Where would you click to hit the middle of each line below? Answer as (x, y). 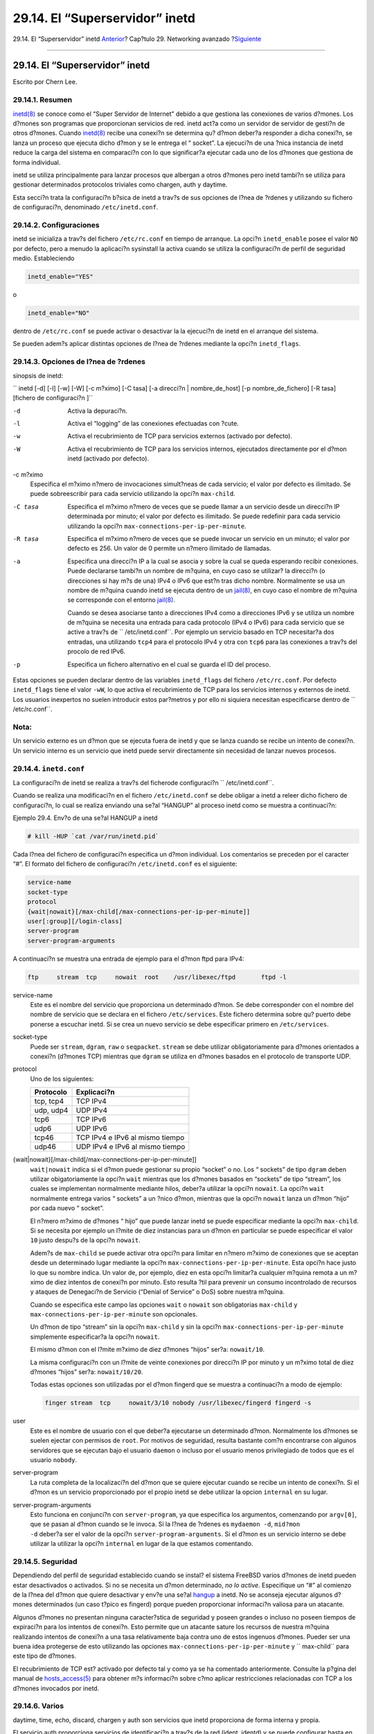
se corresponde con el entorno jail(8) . (122, 600)
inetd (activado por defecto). (108, 458)
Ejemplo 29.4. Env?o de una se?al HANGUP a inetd (85, 818)
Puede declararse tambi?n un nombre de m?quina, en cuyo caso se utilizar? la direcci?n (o (196, 571)
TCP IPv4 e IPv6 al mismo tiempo (130, 1138)
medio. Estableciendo (44, 258)
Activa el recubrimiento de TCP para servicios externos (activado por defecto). (180, 436)
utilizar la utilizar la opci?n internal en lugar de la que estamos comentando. (142, 1544)
